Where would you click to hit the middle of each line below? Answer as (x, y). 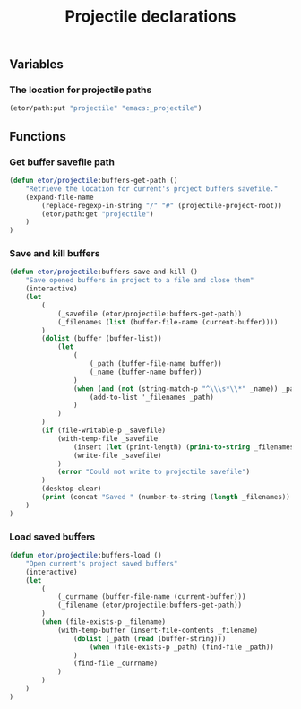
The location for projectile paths (81, 90)
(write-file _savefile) (118, 455)
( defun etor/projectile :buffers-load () (86, 556)
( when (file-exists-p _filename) (104, 622)
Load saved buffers (52, 537)
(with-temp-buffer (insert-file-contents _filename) (157, 630)
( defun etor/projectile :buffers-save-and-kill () (104, 272)
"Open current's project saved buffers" (102, 563)
